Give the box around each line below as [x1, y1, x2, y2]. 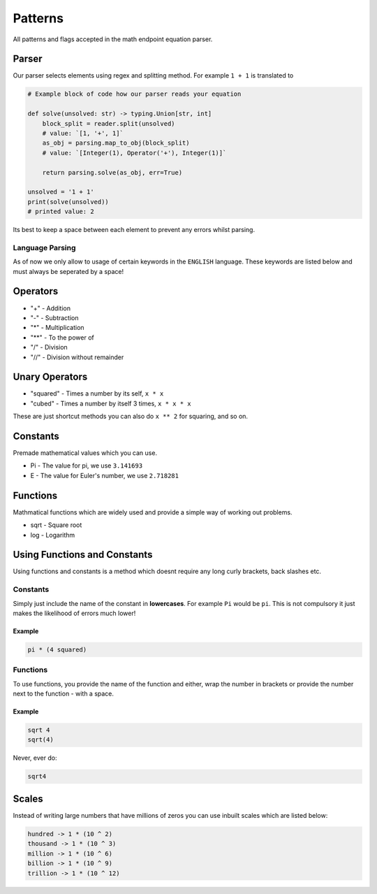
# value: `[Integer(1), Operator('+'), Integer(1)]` [42, 149, 227, 157]
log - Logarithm [30, 531, 75, 539]
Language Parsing [13, 243, 76, 252]
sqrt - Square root [30, 521, 82, 529]
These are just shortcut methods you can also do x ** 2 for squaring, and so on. [13, 412, 248, 421]
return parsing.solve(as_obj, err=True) [42, 168, 183, 176]
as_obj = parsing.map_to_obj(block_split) [42, 139, 190, 147]
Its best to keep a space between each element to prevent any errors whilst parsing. [13, 226, 255, 234]
